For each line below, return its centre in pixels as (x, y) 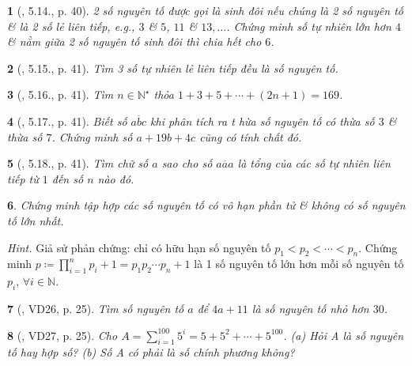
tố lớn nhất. (36, 220)
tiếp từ (23, 178)
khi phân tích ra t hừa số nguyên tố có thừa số (263, 121)
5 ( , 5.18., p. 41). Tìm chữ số (78, 163)
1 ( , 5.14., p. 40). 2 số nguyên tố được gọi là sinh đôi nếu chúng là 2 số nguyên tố (205, 10)
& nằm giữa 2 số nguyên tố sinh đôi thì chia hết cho (134, 42)
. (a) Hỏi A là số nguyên (344, 335)
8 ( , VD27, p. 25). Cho (62, 335)
